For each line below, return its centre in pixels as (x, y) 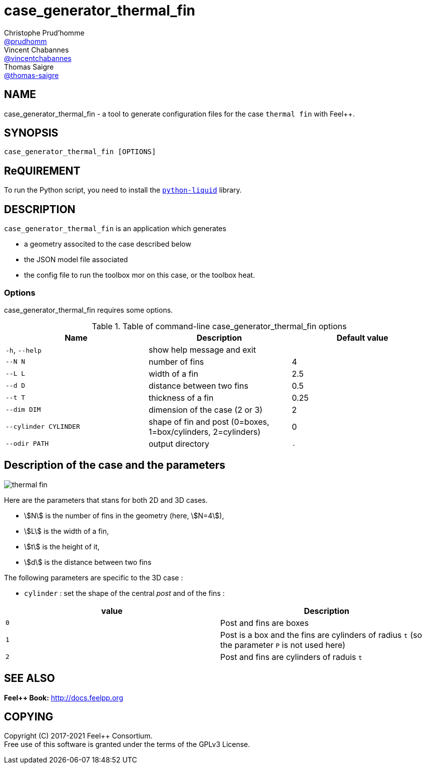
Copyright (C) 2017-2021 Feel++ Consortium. (78, 736)
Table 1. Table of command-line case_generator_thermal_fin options (219, 326)
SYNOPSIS (31, 133)
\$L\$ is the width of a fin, (67, 531)
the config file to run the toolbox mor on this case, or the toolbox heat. (140, 275)
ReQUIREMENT (42, 171)
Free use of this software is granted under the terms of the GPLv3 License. (127, 744)
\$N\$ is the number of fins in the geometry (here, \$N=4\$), (124, 515)
